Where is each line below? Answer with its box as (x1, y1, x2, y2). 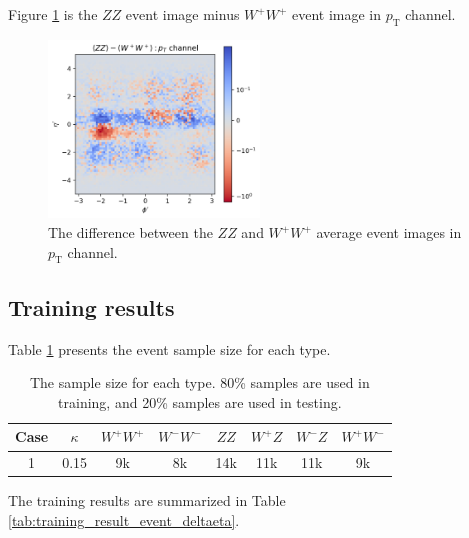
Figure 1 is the (8, 4, 98, 24)
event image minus (125, 4, 240, 24)
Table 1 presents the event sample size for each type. (8, 338, 331, 359)
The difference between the (48, 222, 213, 243)
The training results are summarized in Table (8, 490, 286, 511)
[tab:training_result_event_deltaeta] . (8, 509, 240, 530)
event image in (292, 4, 382, 24)
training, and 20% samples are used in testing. (58, 391, 342, 412)
